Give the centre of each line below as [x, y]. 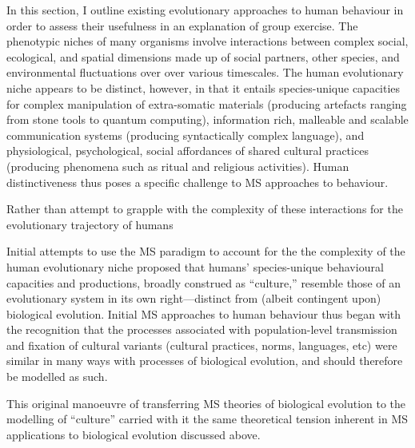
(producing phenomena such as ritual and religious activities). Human [178, 166]
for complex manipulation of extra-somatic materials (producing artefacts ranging [207, 103]
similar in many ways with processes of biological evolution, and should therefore [205, 361]
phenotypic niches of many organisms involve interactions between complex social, [207, 41]
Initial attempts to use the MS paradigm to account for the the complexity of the [206, 251]
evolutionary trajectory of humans [90, 224]
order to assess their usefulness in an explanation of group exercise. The [182, 25]
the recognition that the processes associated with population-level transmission [202, 329]
